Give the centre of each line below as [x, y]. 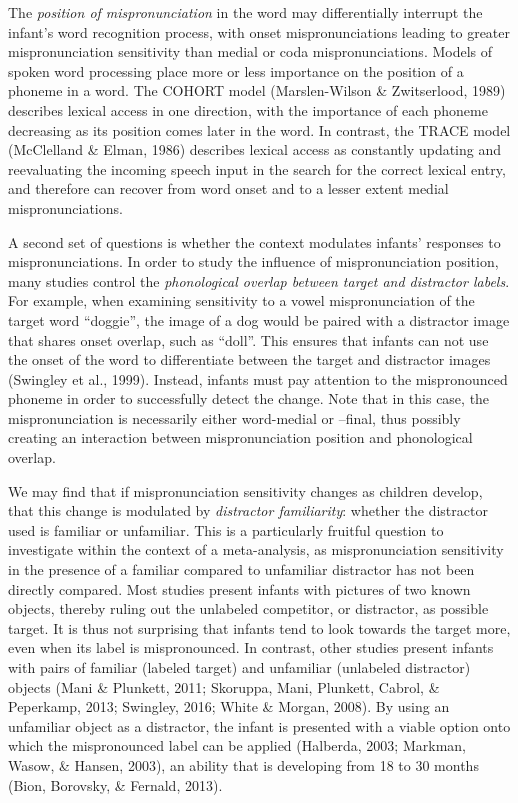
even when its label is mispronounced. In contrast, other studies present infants [251, 647]
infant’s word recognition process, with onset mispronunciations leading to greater [259, 31]
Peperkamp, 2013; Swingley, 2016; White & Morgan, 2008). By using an [229, 706]
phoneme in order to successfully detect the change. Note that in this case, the [249, 398]
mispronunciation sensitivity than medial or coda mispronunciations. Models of [250, 51]
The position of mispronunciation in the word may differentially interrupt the [245, 12]
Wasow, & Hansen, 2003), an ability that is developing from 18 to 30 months [243, 764]
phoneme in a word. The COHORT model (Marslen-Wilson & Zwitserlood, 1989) [257, 90]
